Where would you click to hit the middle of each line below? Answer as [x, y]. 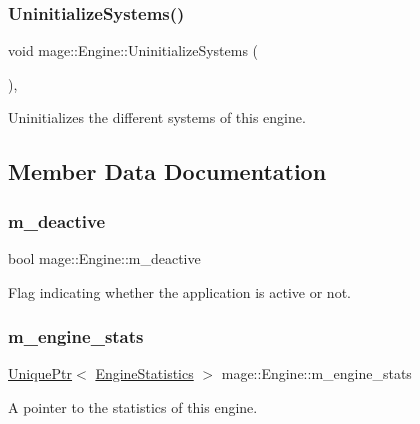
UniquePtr [40, 373]
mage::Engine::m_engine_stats [316, 373]
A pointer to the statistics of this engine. [133, 407]
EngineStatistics [144, 373]
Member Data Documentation [167, 171]
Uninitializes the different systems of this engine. [157, 117]
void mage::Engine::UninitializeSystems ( [133, 50]
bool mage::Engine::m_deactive [104, 258]
